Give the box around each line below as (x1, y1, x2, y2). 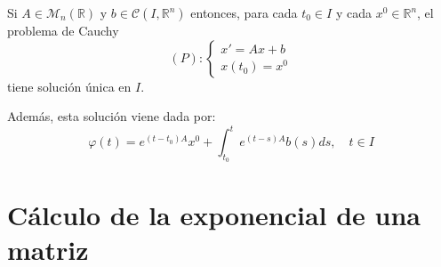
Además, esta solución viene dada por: (7, 107, 216, 125)
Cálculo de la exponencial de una (7, 196, 421, 232)
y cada (335, 4, 372, 21)
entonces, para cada (190, 4, 298, 21)
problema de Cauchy (7, 21, 119, 39)
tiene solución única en (7, 77, 132, 95)
